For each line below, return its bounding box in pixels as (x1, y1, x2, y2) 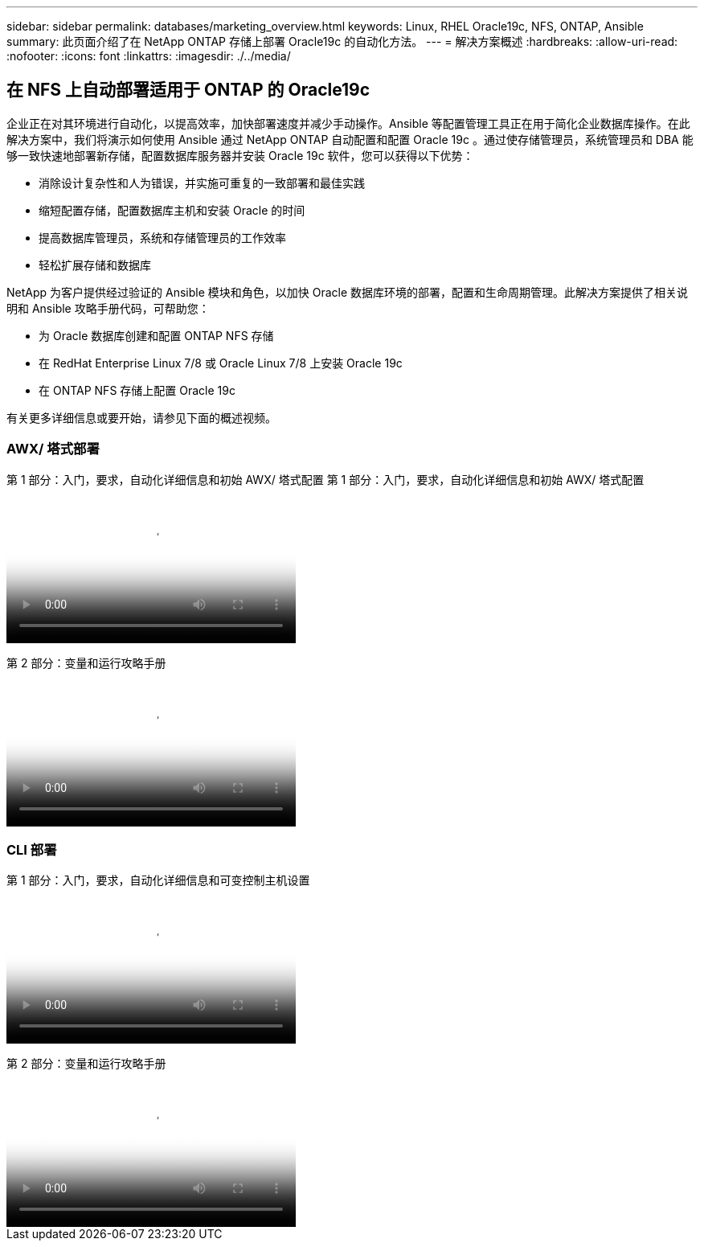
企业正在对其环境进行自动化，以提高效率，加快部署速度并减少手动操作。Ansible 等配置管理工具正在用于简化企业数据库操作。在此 (6, 116, 690, 130)
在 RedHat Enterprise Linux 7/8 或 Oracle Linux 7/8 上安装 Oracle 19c (39, 355, 403, 370)
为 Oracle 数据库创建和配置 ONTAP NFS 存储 (39, 328, 274, 343)
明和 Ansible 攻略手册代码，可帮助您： (6, 301, 210, 315)
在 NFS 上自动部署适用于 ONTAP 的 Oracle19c (6, 80, 370, 100)
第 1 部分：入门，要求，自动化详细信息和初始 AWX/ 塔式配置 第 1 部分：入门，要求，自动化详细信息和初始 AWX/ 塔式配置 (6, 472, 645, 486)
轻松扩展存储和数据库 (39, 257, 151, 272)
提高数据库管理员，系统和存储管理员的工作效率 (39, 230, 286, 244)
